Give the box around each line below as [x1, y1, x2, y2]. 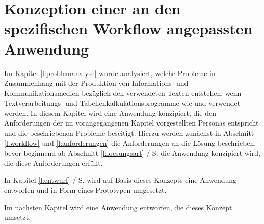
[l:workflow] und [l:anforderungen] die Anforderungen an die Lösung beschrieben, [4, 137, 256, 148]
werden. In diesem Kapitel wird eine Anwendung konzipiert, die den [4, 107, 216, 118]
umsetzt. [4, 212, 31, 222]
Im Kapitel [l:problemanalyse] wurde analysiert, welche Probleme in [4, 67, 216, 78]
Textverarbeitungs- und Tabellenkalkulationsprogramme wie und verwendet [4, 97, 241, 108]
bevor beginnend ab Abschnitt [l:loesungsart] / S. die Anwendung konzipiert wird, [4, 147, 260, 158]
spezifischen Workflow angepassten [4, 18, 253, 39]
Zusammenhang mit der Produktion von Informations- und [4, 78, 189, 88]
